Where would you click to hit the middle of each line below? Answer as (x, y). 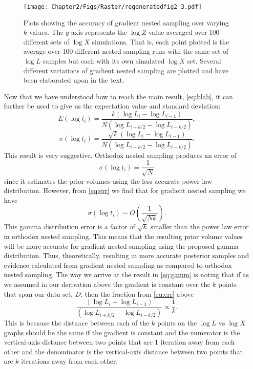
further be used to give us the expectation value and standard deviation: (112, 106)
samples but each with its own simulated (104, 61)
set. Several (204, 61)
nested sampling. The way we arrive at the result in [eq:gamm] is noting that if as (126, 274)
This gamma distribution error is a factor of (70, 227)
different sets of (46, 41)
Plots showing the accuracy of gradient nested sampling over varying (126, 22)
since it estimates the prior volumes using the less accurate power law (108, 181)
